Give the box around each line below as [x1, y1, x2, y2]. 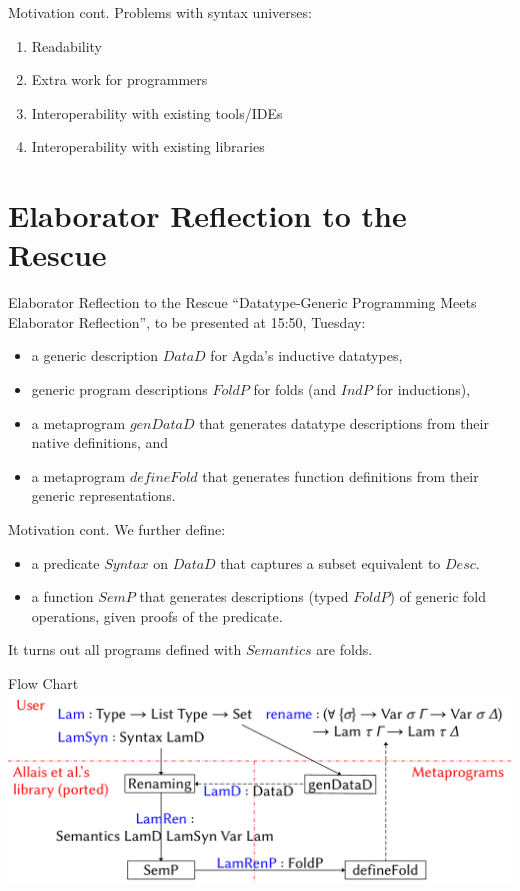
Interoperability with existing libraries [31, 136, 265, 157]
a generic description [31, 345, 158, 366]
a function [31, 586, 94, 607]
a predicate [31, 552, 100, 573]
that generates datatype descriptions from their [199, 412, 489, 433]
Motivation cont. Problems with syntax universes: [8, 2, 312, 22]
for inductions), [376, 379, 471, 400]
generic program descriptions [31, 379, 208, 400]
